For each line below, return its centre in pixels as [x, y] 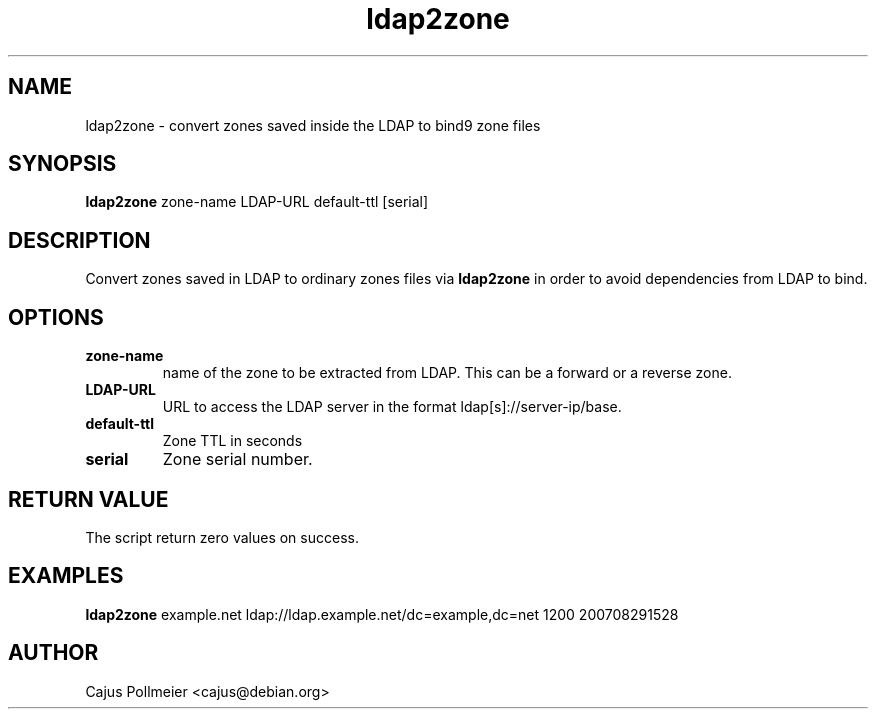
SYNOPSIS [62, 164]
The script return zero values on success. [222, 537]
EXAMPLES [66, 576]
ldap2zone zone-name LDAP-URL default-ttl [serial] [257, 202]
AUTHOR [53, 653]
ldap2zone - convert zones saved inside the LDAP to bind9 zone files [313, 125]
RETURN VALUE [88, 499]
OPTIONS [56, 317]
